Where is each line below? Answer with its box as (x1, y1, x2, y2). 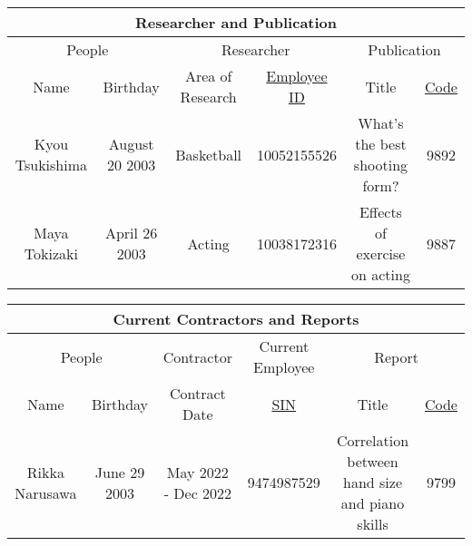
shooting (353, 154, 408, 175)
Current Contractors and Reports (113, 308, 359, 329)
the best (355, 133, 407, 154)
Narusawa (15, 482, 77, 503)
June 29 (94, 461, 145, 483)
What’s (358, 112, 404, 133)
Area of (184, 65, 232, 86)
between (347, 451, 398, 472)
